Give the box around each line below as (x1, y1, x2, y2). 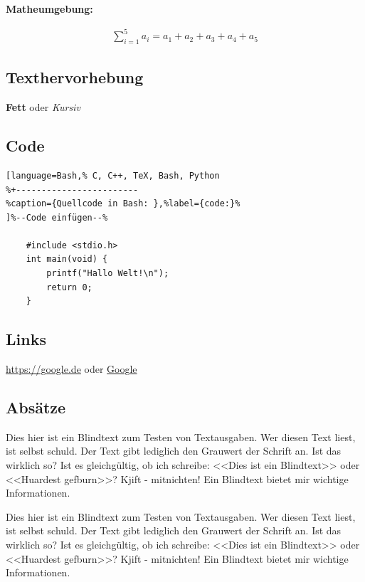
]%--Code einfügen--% (6, 212, 108, 223)
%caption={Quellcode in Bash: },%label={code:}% (6, 199, 240, 209)
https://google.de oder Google (6, 361, 137, 376)
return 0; (46, 282, 92, 292)
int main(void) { (26, 254, 108, 265)
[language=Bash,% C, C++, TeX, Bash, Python (6, 170, 220, 181)
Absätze (6, 396, 66, 418)
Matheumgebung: (6, 1, 93, 16)
